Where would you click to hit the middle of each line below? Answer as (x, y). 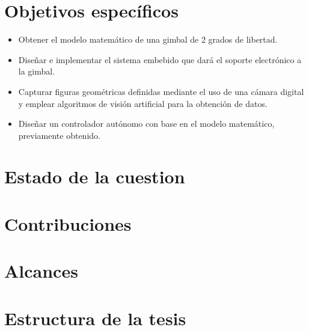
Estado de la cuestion (95, 176)
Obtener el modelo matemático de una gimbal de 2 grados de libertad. (148, 39)
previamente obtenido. (59, 135)
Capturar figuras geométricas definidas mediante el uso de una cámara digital (161, 91)
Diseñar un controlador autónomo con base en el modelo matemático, (146, 124)
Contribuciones (68, 223)
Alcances (41, 271)
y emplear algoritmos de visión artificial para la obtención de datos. (143, 103)
